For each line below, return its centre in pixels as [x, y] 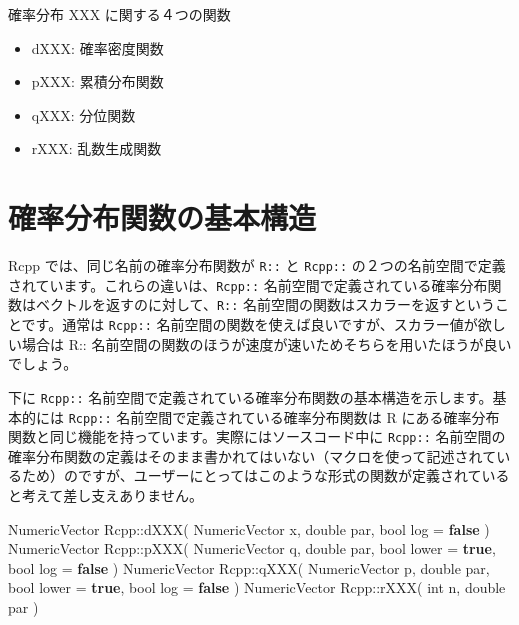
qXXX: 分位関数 [83, 114]
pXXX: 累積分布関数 [97, 81]
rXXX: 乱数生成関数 [96, 148]
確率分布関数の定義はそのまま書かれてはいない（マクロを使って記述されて [252, 455]
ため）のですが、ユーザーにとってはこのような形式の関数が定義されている [265, 475]
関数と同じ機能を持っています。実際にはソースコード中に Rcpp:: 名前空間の [257, 436]
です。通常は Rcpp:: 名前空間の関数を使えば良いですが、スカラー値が [249, 324]
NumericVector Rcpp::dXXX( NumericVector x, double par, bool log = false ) [249, 528]
